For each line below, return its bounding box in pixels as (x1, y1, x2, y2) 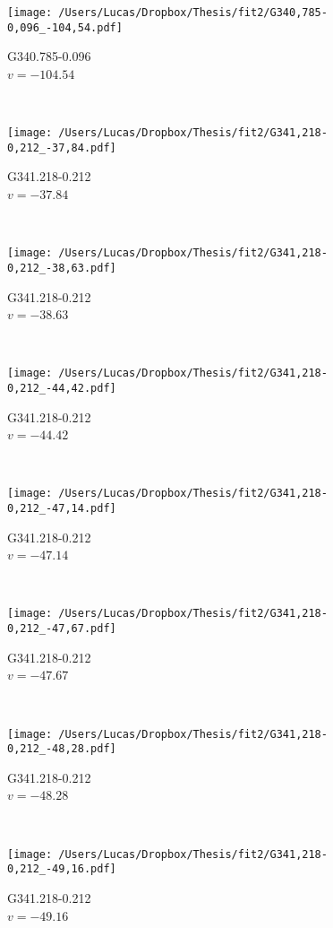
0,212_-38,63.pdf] (7, 261, 116, 274)
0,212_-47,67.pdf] (7, 622, 116, 636)
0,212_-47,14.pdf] (7, 502, 116, 516)
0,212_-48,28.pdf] (7, 742, 116, 756)
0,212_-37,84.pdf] (7, 141, 116, 154)
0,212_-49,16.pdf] (7, 863, 116, 876)
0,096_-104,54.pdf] (7, 21, 123, 34)
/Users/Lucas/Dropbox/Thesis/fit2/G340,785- (58, 6, 328, 19)
